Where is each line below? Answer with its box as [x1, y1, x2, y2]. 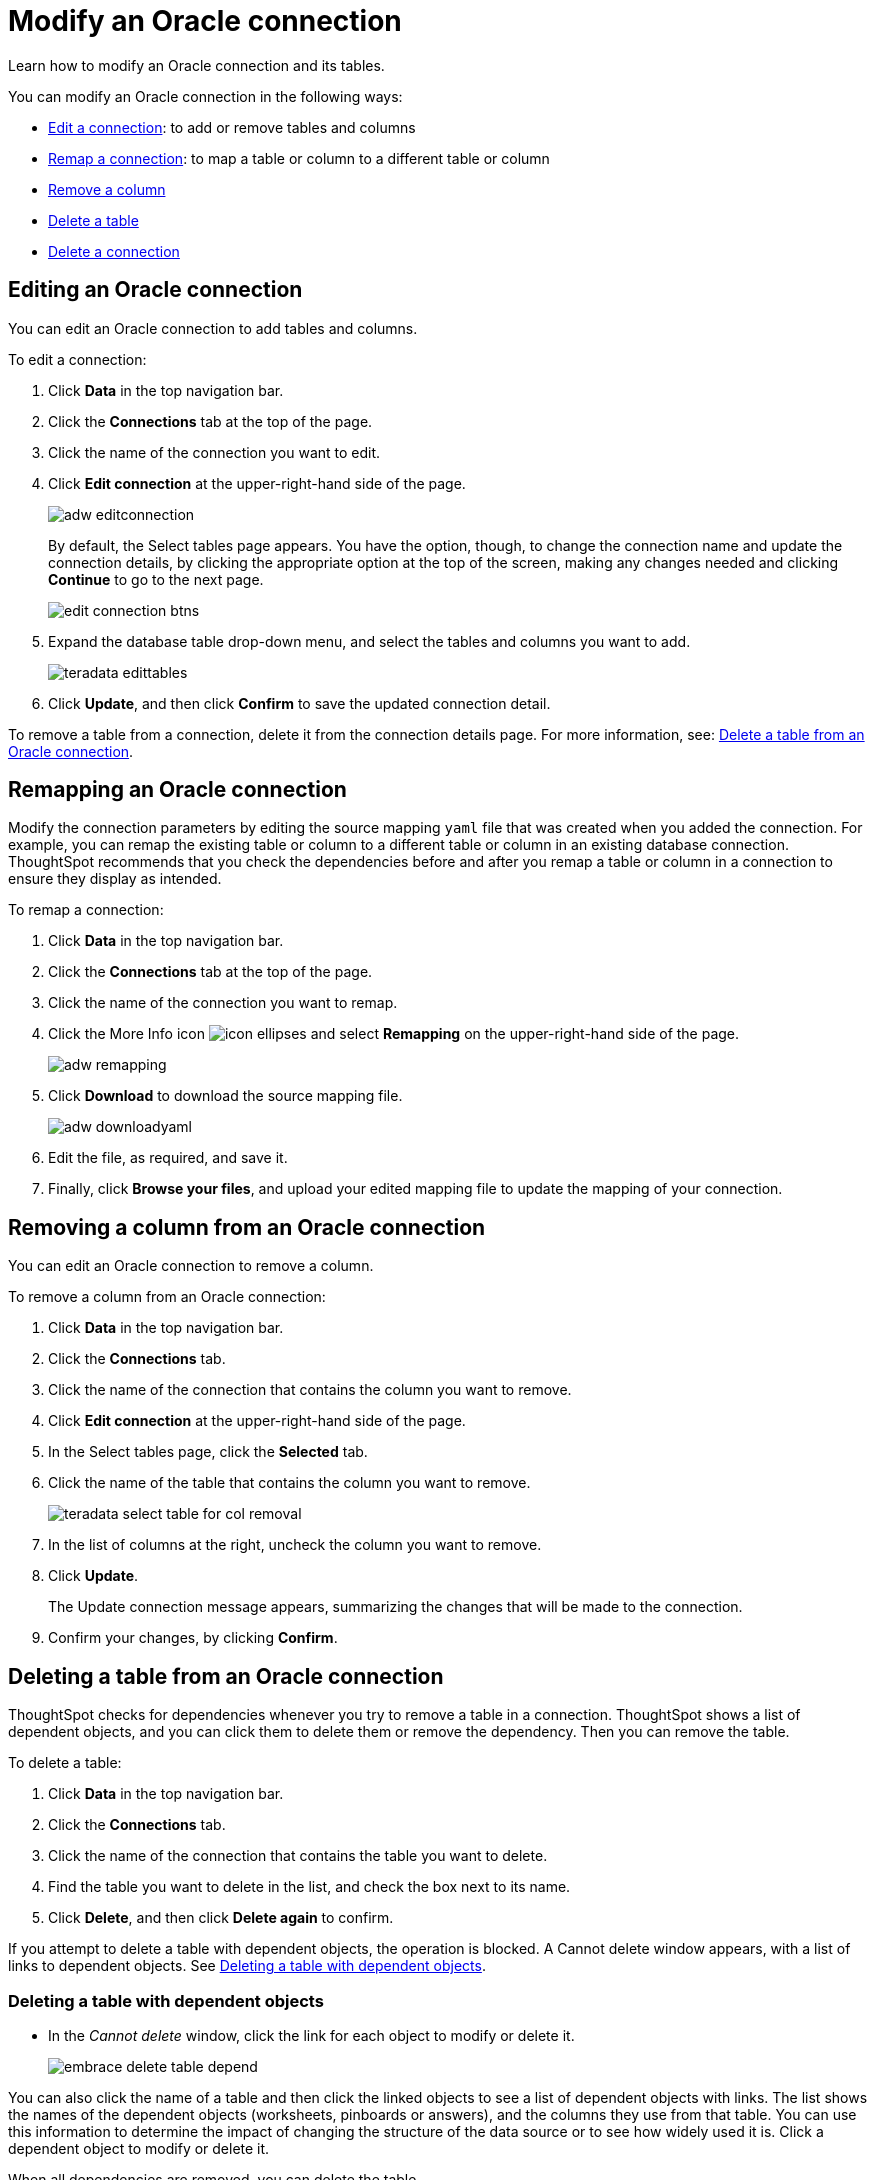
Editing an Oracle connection [8, 277, 303, 303]
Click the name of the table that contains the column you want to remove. [48, 1474, 531, 1492]
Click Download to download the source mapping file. [48, 1087, 403, 1105]
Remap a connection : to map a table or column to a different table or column [48, 149, 550, 167]
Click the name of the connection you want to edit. [48, 443, 381, 461]
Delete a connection [48, 242, 180, 260]
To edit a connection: [8, 350, 147, 368]
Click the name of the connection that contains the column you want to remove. [48, 1381, 572, 1399]
